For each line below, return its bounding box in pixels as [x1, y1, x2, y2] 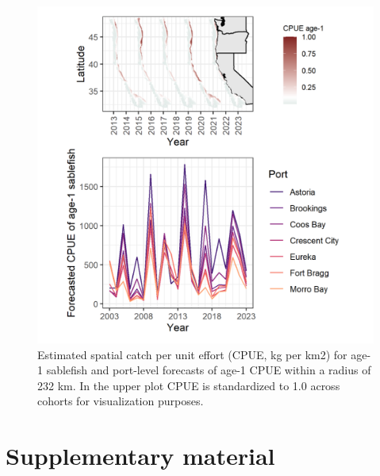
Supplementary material [6, 439, 275, 472]
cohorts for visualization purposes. [37, 393, 204, 409]
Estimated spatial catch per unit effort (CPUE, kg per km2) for [37, 346, 347, 362]
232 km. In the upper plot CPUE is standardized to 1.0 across [37, 377, 340, 393]
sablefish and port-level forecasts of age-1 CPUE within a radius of [46, 362, 371, 378]
